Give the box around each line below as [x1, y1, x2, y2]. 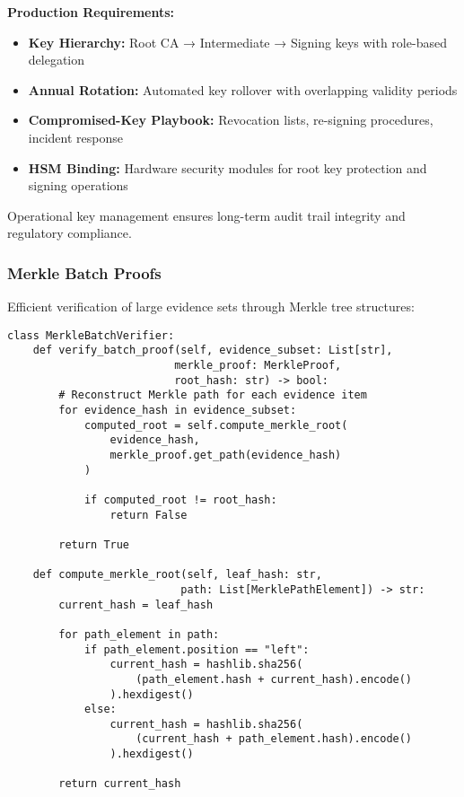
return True [58, 538, 130, 551]
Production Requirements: [7, 3, 175, 21]
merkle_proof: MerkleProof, [174, 359, 342, 372]
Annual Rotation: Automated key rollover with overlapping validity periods [28, 80, 458, 99]
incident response [28, 127, 123, 146]
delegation [28, 50, 85, 69]
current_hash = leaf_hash [58, 598, 214, 611]
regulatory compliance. [7, 223, 132, 242]
